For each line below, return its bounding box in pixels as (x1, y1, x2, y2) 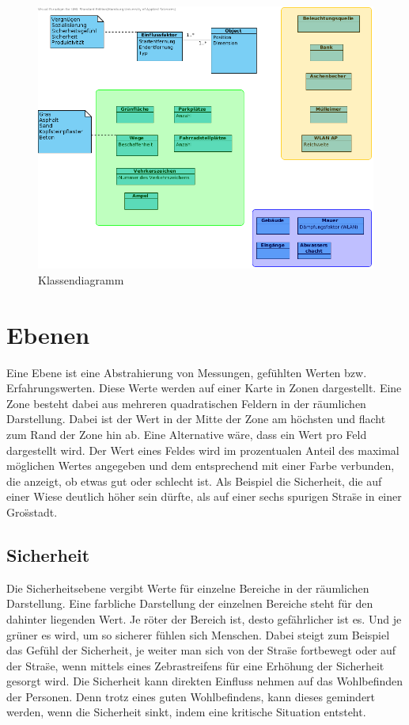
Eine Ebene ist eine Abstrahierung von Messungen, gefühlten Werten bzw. (6, 364, 367, 380)
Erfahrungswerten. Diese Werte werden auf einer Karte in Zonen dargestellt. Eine (6, 380, 402, 396)
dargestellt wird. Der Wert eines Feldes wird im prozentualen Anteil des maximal (6, 441, 400, 458)
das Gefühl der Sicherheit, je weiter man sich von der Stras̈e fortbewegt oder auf (6, 642, 396, 658)
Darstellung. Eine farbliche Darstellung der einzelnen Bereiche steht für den (6, 595, 373, 612)
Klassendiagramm (38, 271, 124, 288)
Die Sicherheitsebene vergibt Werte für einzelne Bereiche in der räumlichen (6, 579, 369, 596)
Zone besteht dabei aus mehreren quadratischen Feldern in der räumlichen (6, 395, 366, 411)
